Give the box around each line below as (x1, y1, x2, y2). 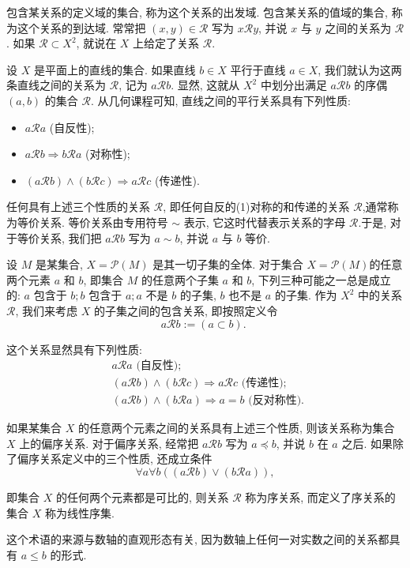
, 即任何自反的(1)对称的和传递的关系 (163, 198, 350, 215)
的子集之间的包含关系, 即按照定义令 (93, 302, 278, 318)
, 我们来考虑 (15, 302, 78, 318)
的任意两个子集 (141, 271, 219, 288)
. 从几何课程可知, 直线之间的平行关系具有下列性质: (90, 92, 351, 108)
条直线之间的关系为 (6, 77, 106, 93)
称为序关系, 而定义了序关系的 (245, 488, 396, 505)
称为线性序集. (44, 504, 115, 521)
